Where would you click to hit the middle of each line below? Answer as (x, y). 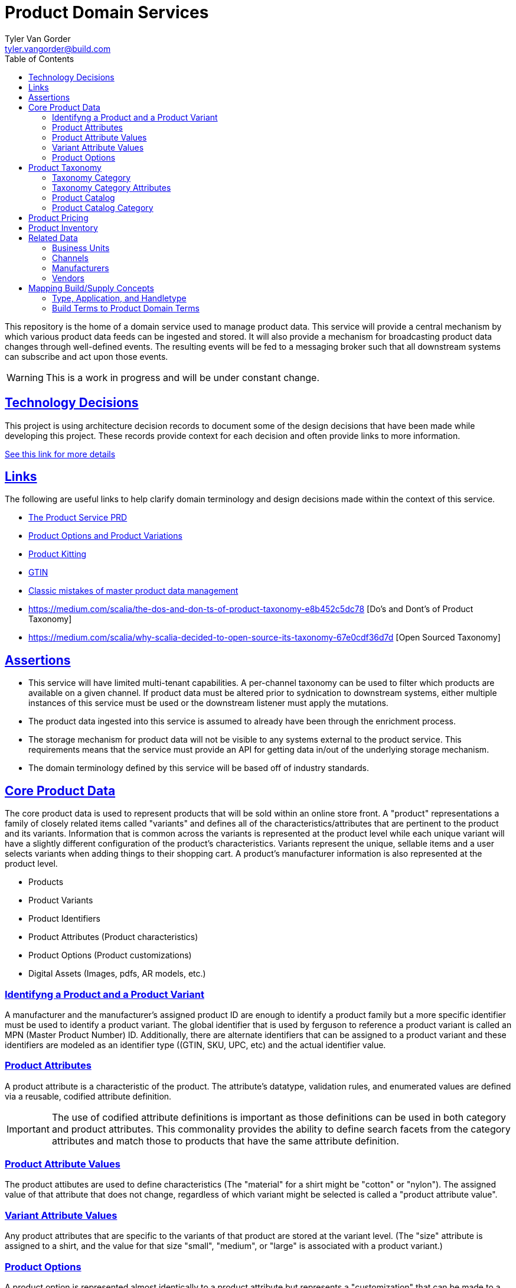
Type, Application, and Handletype (119, 298)
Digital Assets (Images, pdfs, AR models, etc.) (117, 974)
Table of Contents (40, 58)
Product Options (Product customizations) (110, 955)
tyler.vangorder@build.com (58, 48)
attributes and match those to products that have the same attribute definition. (225, 1141)
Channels (70, 258)
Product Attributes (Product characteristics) (113, 937)
